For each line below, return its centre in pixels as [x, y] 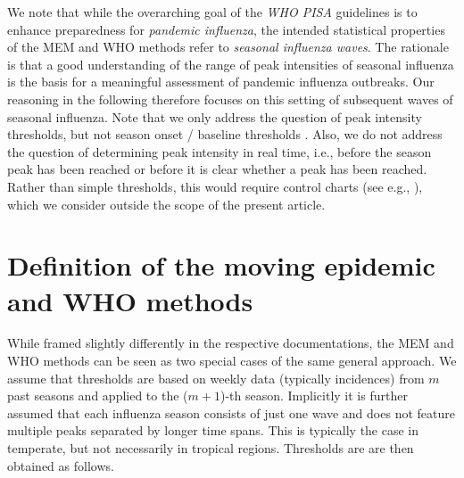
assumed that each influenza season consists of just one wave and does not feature [231, 412]
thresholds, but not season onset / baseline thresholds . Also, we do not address [225, 134]
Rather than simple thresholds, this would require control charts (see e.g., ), [215, 186]
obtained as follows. [61, 465]
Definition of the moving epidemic [221, 265]
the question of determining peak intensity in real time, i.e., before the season [220, 151]
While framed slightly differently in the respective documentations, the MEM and [231, 343]
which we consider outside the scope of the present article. [166, 204]
